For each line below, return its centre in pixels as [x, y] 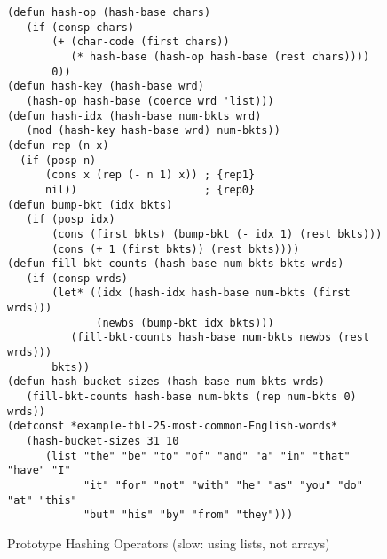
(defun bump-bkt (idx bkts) [90, 205]
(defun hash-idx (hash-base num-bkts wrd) [134, 116]
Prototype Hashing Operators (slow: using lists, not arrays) [169, 543]
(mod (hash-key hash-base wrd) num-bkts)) [153, 131]
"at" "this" [42, 500]
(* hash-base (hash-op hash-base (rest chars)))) [220, 56]
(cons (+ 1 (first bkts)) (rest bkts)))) [176, 249]
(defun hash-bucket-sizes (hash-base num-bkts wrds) [166, 382]
